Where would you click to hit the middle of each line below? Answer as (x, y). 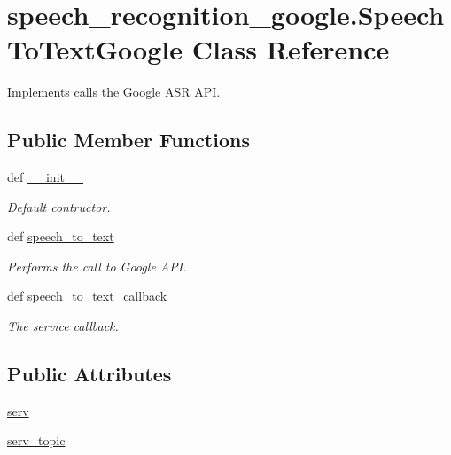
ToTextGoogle (95, 49)
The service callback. (63, 326)
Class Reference (291, 49)
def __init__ (45, 177)
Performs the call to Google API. (97, 266)
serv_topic (36, 440)
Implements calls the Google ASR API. (114, 92)
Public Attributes (89, 374)
